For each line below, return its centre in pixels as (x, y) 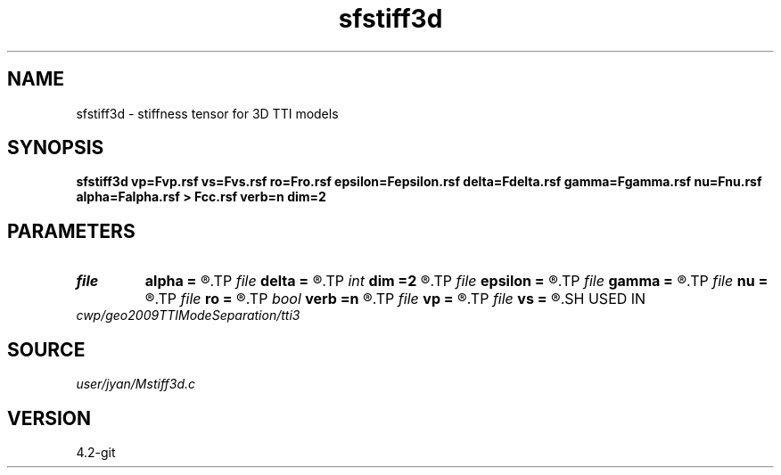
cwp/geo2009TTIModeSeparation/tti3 (188, 315)
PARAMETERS (71, 231)
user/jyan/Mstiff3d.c (136, 384)
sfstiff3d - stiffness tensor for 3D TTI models (207, 113)
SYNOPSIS (56, 148)
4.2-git (96, 452)
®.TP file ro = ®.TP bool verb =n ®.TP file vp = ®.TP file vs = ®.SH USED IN (395, 299)
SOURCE (46, 349)
